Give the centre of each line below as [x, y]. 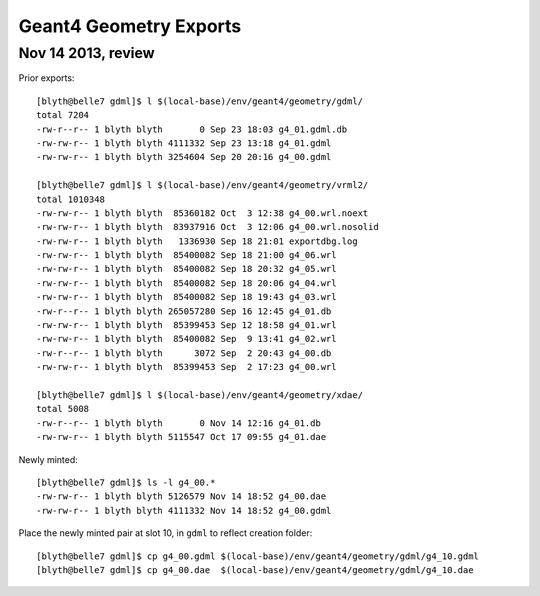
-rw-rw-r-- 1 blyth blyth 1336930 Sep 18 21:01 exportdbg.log [197, 241]
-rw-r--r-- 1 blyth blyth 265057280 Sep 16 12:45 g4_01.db [184, 311]
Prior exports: [46, 78]
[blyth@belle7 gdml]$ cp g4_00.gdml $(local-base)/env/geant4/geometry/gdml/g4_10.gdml [258, 556]
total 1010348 [70, 199]
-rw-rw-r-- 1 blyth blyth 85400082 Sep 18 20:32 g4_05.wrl [186, 269]
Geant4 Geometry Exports [130, 26]
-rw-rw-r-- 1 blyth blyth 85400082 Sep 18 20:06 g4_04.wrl [186, 283]
